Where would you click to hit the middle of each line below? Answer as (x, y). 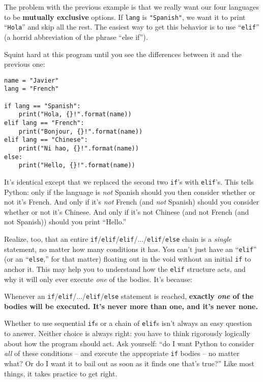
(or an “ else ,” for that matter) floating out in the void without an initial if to (128, 259)
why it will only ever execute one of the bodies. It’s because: (98, 279)
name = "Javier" (32, 80)
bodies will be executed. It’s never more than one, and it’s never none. (131, 306)
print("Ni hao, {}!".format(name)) (79, 148)
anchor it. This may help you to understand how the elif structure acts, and (125, 269)
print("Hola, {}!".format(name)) (75, 114)
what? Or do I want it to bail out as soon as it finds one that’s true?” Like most (129, 363)
